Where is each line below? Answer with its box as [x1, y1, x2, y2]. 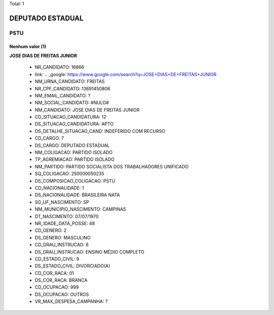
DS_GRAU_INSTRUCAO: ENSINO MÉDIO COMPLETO [35, 249, 145, 255]
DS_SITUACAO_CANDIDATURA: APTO [35, 121, 114, 127]
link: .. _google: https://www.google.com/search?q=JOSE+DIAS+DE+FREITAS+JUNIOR [35, 71, 217, 77]
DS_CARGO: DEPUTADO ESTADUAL [35, 142, 110, 148]
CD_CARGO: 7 [35, 135, 64, 142]
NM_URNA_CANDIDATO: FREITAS [35, 79, 105, 85]
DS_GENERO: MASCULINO [35, 234, 91, 240]
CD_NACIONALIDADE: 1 [35, 185, 84, 191]
